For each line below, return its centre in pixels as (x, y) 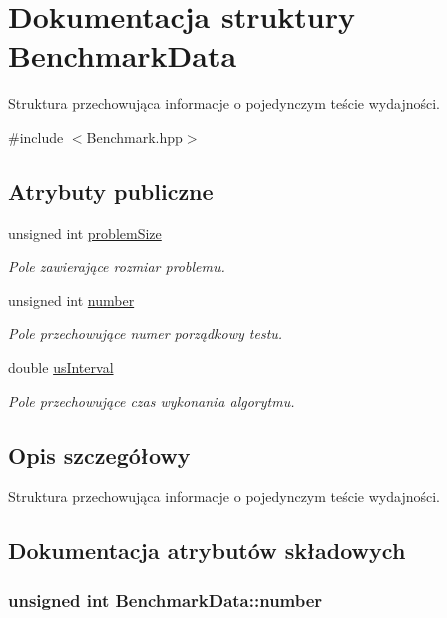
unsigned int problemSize (85, 232)
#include (36, 136)
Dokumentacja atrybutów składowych (207, 550)
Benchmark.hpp (134, 136)
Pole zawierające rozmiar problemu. (116, 266)
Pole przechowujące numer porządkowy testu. (145, 333)
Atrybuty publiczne (111, 190)
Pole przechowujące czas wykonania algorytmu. (151, 400)
